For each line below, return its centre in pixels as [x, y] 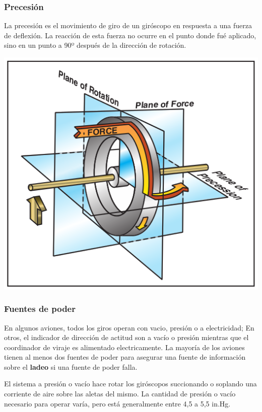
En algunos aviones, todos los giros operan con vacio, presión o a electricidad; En [129, 327]
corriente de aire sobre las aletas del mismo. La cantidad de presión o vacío [120, 394]
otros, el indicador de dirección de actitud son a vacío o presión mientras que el [126, 337]
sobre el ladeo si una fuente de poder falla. [71, 366]
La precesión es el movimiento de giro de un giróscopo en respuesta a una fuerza [128, 25]
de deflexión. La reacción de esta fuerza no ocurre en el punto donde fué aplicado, [130, 35]
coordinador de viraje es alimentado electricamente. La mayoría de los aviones [124, 347]
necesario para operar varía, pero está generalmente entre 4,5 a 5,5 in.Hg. [117, 403]
